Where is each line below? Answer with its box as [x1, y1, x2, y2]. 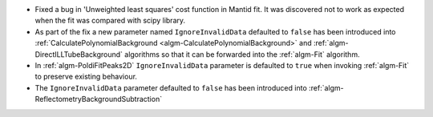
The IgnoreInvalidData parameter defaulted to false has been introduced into [34, 83, 308, 92]
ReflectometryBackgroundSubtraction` [34, 95, 163, 104]
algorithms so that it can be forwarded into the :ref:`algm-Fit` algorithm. [124, 49, 360, 59]
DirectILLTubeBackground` [34, 49, 123, 59]
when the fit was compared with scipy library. [34, 16, 186, 26]
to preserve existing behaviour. [34, 72, 138, 82]
